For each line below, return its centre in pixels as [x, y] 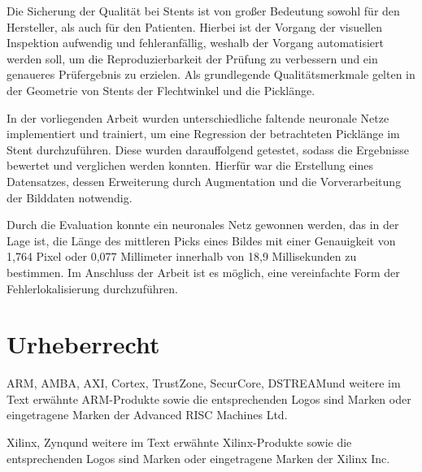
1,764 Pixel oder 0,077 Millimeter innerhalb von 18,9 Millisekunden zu [182, 256]
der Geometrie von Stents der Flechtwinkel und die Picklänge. [161, 90]
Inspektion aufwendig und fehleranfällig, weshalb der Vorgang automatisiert [196, 43]
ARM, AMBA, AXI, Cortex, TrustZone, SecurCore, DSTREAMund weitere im [204, 383]
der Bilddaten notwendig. [70, 197]
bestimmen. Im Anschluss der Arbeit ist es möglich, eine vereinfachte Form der [203, 272]
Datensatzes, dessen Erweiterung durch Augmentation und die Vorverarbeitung [204, 181]
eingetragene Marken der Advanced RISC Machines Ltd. [147, 415]
